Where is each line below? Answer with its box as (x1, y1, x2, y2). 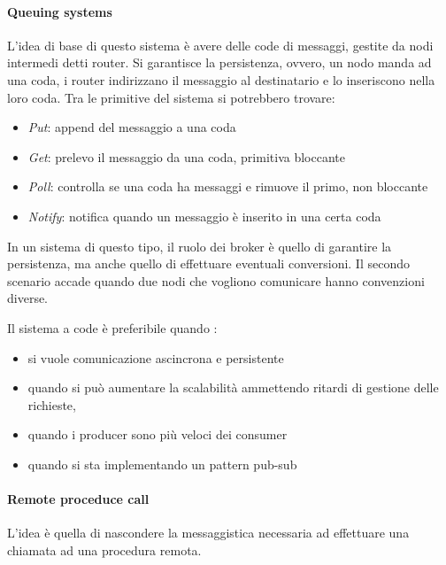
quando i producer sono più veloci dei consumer (27, 425, 288, 444)
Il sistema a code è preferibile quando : (7, 318, 218, 337)
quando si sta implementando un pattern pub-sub (27, 454, 297, 473)
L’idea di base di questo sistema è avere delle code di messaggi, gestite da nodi (7, 35, 434, 54)
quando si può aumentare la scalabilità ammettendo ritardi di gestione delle (27, 378, 439, 397)
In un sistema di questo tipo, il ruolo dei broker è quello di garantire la (7, 236, 392, 255)
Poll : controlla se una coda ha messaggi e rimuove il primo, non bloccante (27, 177, 428, 196)
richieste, (27, 395, 76, 414)
